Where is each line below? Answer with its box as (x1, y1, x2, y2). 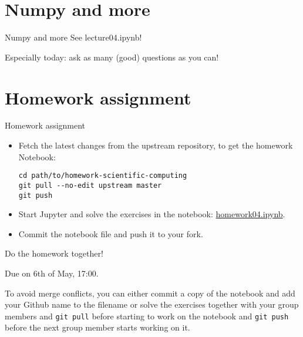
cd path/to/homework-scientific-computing (18, 171, 187, 180)
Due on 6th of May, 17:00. (5, 267, 99, 279)
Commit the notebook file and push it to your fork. (18, 227, 203, 240)
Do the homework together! (5, 247, 103, 260)
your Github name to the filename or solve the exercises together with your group (5, 298, 299, 311)
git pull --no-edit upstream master (18, 181, 162, 190)
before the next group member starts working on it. (5, 321, 190, 333)
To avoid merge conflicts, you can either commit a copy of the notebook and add (5, 287, 295, 299)
